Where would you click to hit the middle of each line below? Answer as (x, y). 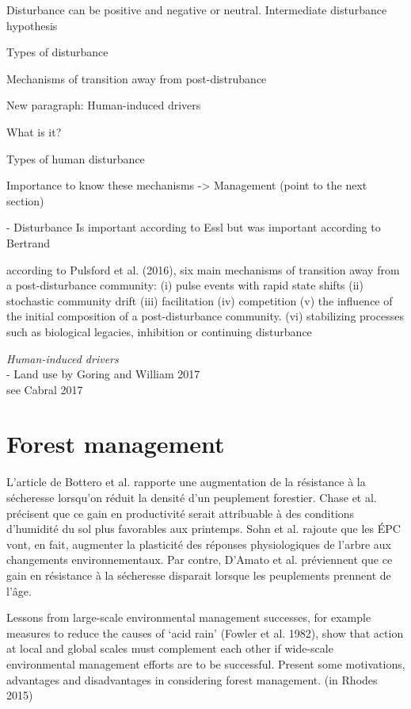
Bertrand (29, 242)
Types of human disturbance (76, 158)
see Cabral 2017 (45, 389)
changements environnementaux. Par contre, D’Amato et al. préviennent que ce (200, 560)
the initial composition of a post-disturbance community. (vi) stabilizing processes (205, 316)
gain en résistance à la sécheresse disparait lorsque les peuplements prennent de (199, 575)
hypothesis (32, 25)
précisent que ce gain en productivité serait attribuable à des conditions (181, 513)
